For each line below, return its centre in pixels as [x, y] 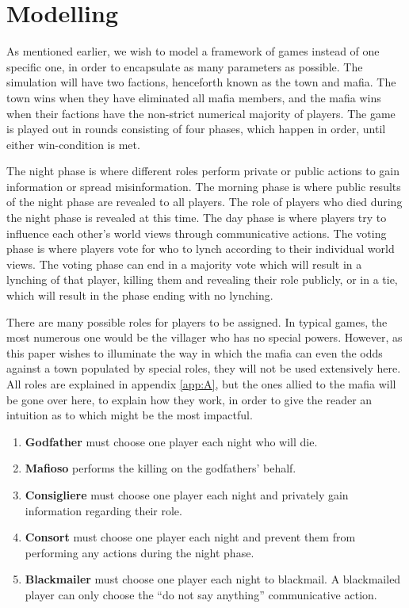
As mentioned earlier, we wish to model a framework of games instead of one [193, 51]
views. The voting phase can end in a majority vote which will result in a [184, 264]
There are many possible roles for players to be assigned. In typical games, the [197, 321]
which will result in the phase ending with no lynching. [140, 295]
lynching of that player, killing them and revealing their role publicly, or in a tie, [202, 279]
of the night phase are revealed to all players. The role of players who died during [204, 202]
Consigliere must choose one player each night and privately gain [187, 494]
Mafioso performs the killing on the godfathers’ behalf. [161, 468]
